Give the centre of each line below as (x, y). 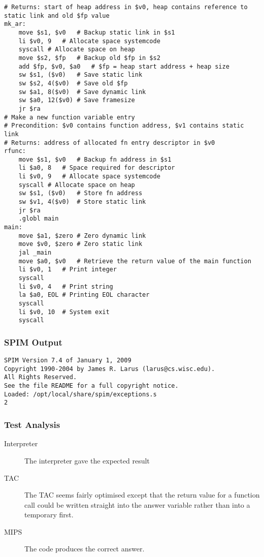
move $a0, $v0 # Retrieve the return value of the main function (135, 261)
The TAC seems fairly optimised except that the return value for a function (142, 495)
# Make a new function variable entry (70, 117)
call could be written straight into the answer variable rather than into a (137, 504)
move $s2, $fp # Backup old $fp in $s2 (89, 58)
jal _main (35, 253)
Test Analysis (32, 425)
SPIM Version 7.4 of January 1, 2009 (68, 361)
